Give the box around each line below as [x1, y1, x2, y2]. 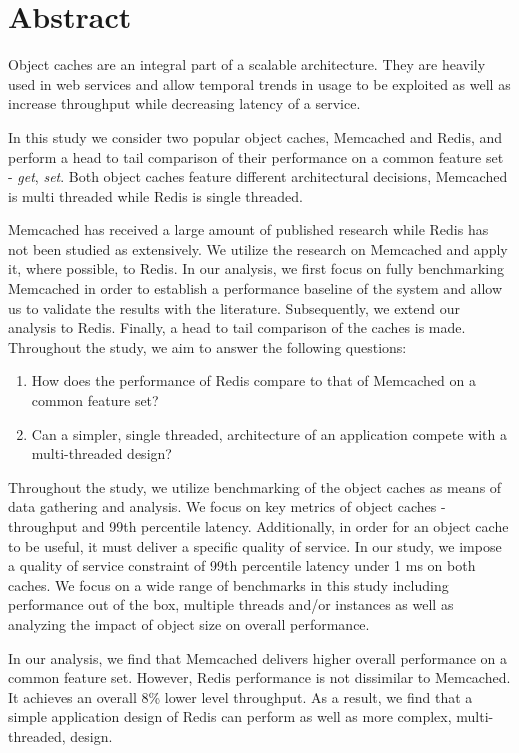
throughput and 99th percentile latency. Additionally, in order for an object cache [8, 516, 509, 536]
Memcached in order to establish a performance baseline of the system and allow [8, 278, 503, 299]
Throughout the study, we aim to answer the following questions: [8, 336, 407, 357]
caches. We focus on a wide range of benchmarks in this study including [8, 574, 449, 595]
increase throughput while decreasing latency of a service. [8, 93, 361, 114]
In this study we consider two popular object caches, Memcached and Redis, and [8, 126, 503, 147]
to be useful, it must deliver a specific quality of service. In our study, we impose [8, 535, 502, 556]
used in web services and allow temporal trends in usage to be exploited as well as [8, 73, 511, 94]
